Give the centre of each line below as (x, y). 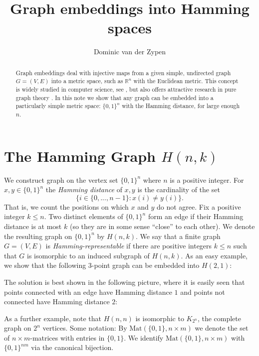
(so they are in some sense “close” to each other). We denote (162, 226)
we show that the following (45, 265)
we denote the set (222, 328)
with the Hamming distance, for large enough (181, 106)
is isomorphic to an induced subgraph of (88, 255)
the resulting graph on (38, 236)
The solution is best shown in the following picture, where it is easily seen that (125, 282)
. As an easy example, (214, 255)
